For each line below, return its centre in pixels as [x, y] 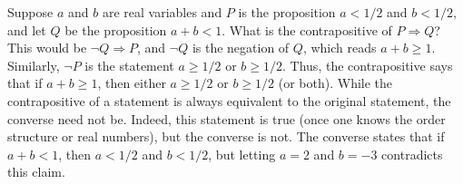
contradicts [412, 154]
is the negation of [241, 48]
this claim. [36, 172]
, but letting [242, 154]
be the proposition [116, 29]
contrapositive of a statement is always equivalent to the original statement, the [229, 100]
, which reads [340, 48]
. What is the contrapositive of [307, 29]
